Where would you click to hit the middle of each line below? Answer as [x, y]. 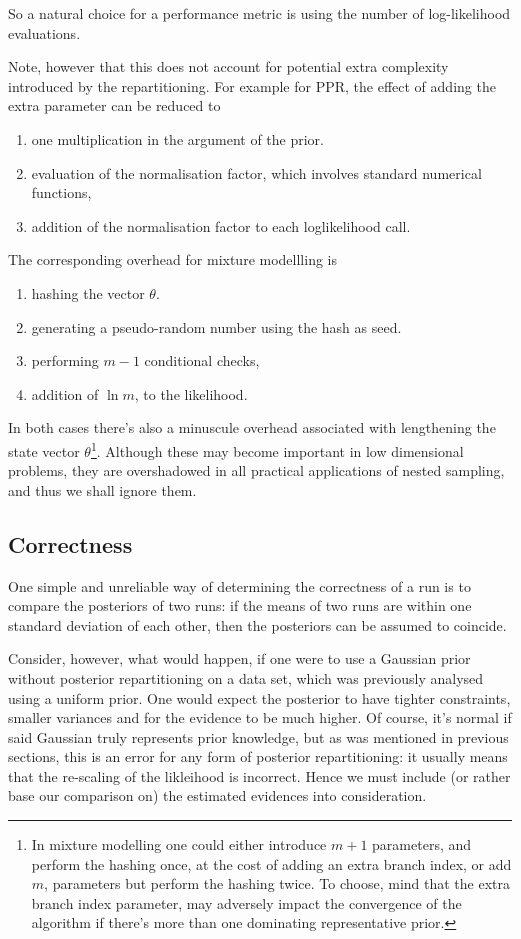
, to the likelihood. [191, 393]
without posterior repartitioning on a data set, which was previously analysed [246, 677]
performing [65, 360]
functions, [61, 192]
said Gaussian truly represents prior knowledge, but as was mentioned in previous [258, 736]
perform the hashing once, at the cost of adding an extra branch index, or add [271, 863]
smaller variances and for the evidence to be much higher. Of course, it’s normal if [260, 717]
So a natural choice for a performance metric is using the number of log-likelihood [259, 13]
